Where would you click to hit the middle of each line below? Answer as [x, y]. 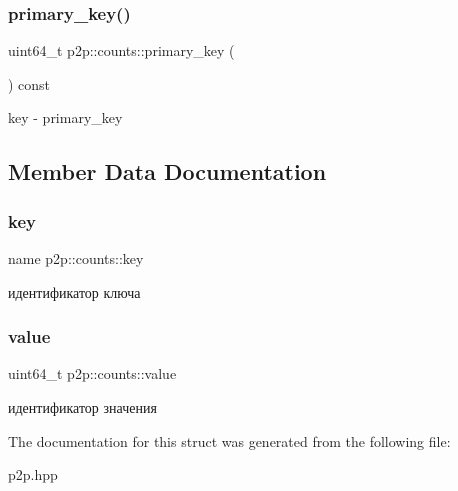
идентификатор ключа [74, 291]
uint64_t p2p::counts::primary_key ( [121, 50]
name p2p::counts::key [76, 258]
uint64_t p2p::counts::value [92, 373]
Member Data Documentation [167, 171]
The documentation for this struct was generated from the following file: [229, 440]
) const [29, 83]
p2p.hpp [33, 474]
